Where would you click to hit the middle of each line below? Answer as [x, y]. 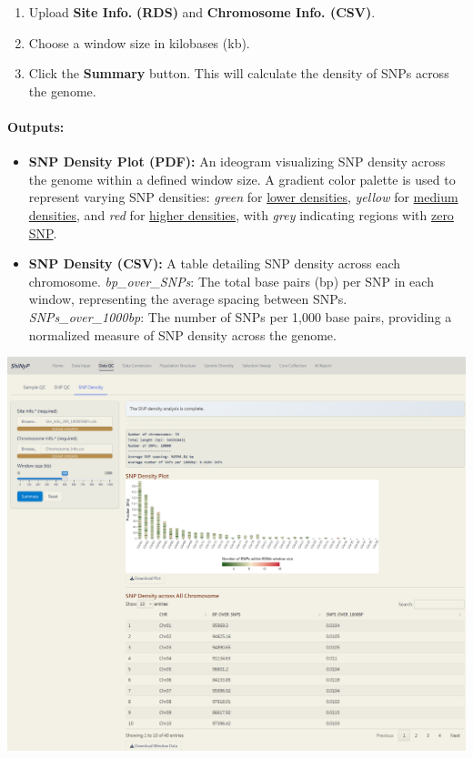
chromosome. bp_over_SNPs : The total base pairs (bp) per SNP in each [231, 281]
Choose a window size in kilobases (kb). [139, 42]
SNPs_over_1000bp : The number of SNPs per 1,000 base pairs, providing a [240, 316]
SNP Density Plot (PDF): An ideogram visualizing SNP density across [237, 162]
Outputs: [36, 126]
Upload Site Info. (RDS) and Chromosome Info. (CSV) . [202, 12]
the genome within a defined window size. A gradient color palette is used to [242, 179]
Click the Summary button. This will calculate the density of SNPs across [239, 73]
